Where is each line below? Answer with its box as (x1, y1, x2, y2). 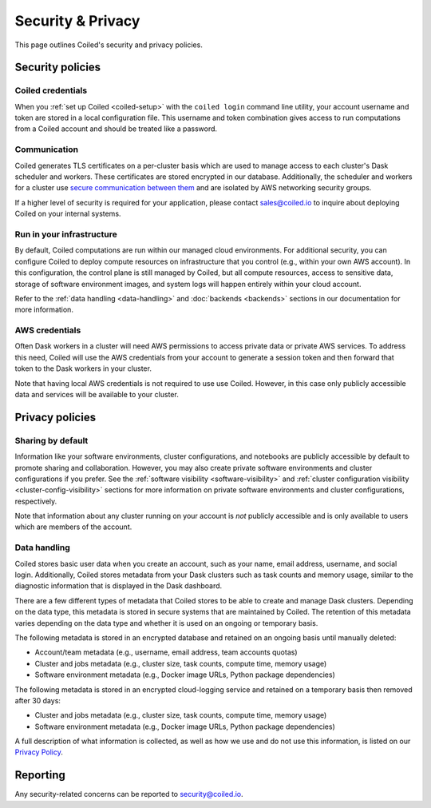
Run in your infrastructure (14, 229, 117, 240)
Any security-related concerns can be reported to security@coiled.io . (14, 790, 243, 799)
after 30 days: (14, 695, 61, 705)
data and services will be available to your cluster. (14, 389, 179, 399)
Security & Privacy (14, 12, 140, 30)
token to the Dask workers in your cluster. (14, 364, 152, 373)
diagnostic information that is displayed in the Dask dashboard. (14, 581, 223, 591)
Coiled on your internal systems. (14, 209, 121, 219)
